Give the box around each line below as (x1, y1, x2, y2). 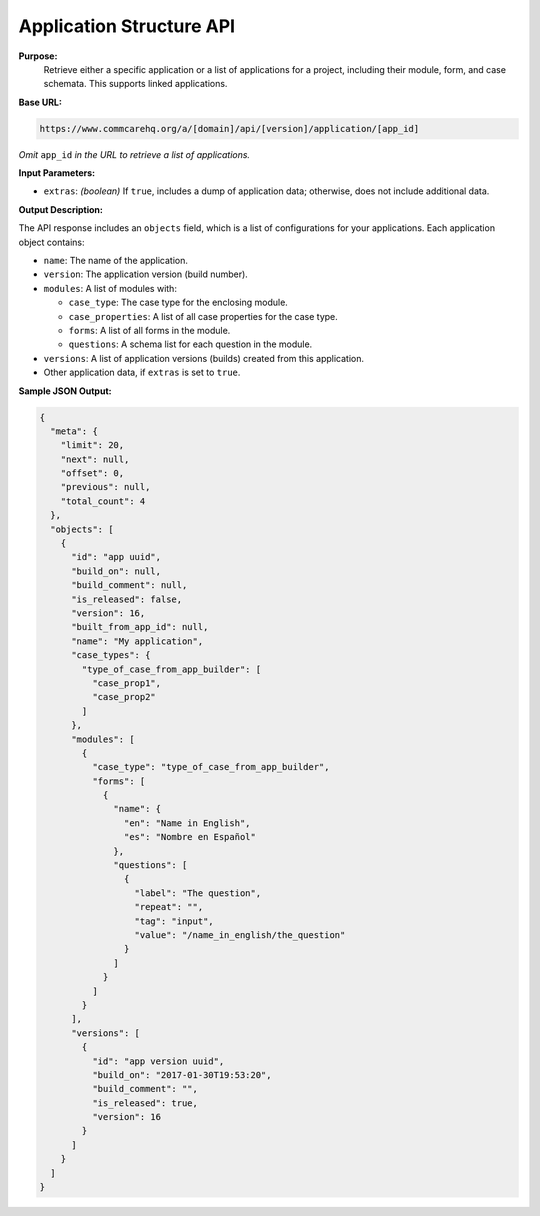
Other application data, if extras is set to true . (43, 366, 241, 379)
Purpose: (18, 50, 58, 62)
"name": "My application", (71, 635, 204, 647)
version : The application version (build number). (43, 268, 249, 280)
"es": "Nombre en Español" (123, 831, 257, 843)
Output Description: (18, 203, 104, 215)
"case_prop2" (91, 691, 157, 703)
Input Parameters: (18, 167, 95, 179)
